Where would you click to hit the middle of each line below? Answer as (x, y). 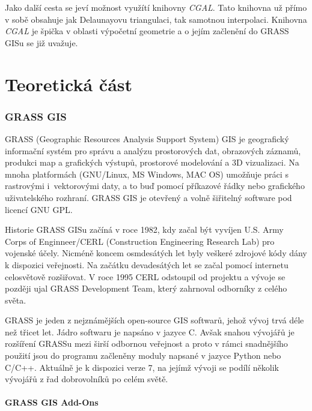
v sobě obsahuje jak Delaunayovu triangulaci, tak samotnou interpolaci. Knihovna (156, 19)
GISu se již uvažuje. (41, 42)
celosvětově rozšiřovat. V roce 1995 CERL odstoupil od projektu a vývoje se (145, 276)
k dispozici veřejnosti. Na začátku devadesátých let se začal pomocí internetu (147, 264)
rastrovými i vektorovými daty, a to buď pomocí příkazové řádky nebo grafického (155, 186)
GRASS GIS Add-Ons (52, 402)
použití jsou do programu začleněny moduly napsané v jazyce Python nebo (143, 355)
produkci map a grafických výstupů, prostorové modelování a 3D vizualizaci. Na (152, 162)
